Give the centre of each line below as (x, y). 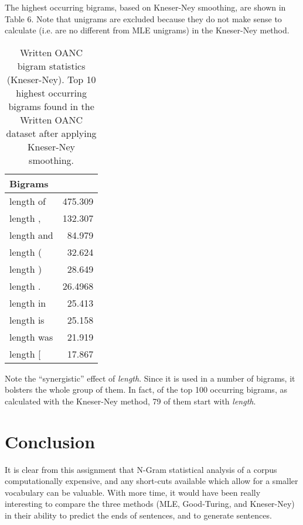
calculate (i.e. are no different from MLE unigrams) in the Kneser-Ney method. (147, 30)
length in (28, 303)
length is (27, 320)
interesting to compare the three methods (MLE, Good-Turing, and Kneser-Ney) (150, 504)
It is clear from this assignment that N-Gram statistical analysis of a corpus (141, 469)
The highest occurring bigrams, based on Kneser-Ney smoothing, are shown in (145, 7)
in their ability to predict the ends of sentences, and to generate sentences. (138, 515)
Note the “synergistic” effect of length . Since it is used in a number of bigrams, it (150, 378)
